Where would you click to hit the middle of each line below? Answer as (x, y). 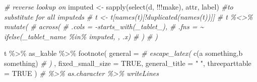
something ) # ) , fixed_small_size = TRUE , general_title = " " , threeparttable (128, 63)
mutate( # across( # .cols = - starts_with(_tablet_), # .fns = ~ (104, 26)
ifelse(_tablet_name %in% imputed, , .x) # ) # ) (81, 36)
